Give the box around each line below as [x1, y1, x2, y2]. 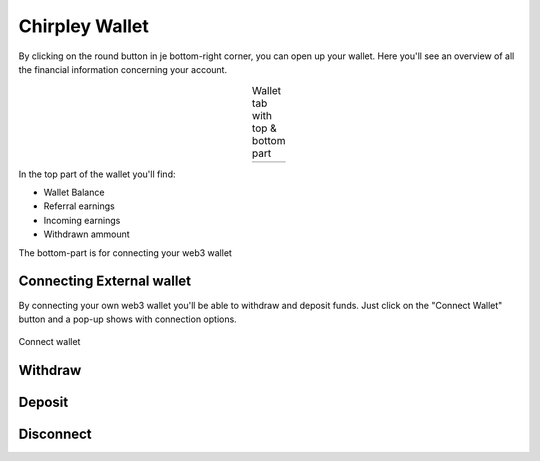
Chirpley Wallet [18, 15, 150, 37]
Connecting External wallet [18, 273, 192, 290]
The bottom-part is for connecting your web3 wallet [18, 246, 232, 259]
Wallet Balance [43, 186, 105, 199]
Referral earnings [43, 200, 115, 212]
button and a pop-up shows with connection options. [18, 313, 237, 325]
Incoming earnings [43, 214, 121, 226]
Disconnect [18, 426, 92, 443]
